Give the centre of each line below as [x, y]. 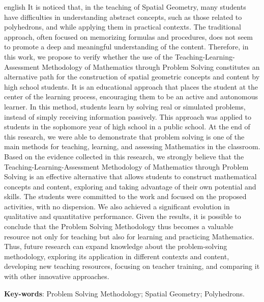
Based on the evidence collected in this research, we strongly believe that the [124, 156]
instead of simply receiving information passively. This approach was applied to [128, 116]
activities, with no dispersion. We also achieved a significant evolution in [117, 206]
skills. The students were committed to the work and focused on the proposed [125, 196]
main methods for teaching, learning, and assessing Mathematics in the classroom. [132, 146]
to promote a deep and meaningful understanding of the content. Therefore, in [126, 47]
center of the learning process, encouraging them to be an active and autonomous [131, 97]
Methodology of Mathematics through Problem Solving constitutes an [151, 66]
